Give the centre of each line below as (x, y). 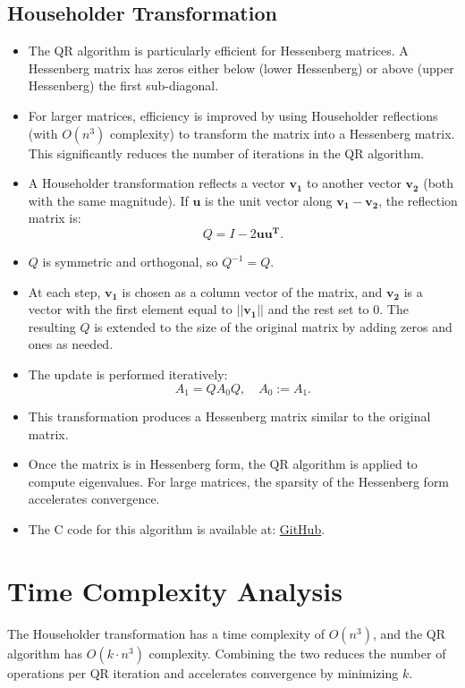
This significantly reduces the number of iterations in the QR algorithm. (226, 153)
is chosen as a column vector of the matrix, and (252, 291)
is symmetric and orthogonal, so (130, 262)
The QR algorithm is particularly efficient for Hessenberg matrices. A (218, 51)
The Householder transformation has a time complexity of (166, 633)
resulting (52, 326)
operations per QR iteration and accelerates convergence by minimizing (203, 672)
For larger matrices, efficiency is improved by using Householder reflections (233, 115)
